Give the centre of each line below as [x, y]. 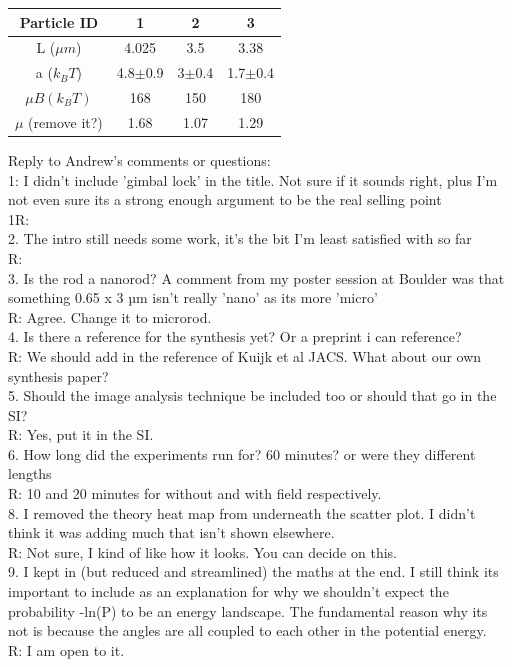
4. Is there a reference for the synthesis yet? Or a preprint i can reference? [235, 336]
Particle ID [59, 21]
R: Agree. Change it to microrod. [110, 316]
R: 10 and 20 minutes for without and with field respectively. [195, 493]
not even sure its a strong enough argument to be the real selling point [225, 199]
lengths [30, 473]
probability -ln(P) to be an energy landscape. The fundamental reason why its [248, 610]
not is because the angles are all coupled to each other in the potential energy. [247, 630]
